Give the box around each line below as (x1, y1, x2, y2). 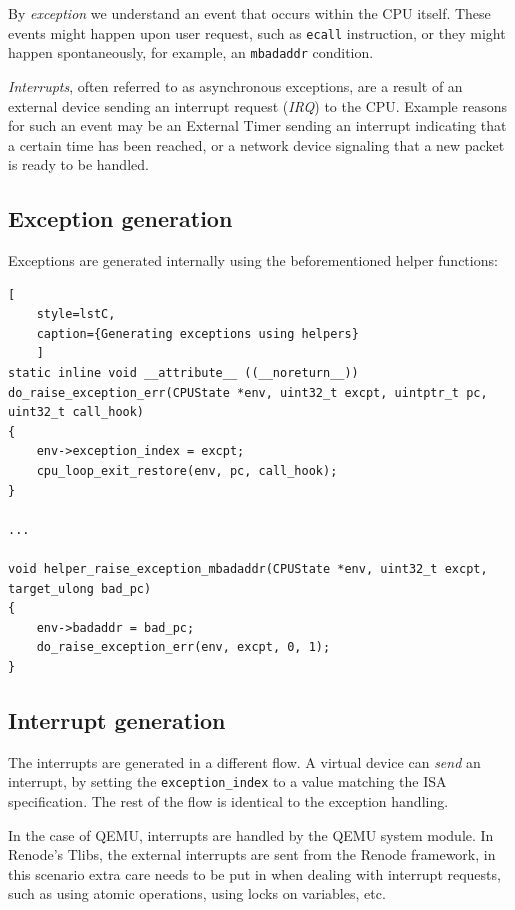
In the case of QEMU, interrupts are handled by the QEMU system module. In (8, 824, 494, 845)
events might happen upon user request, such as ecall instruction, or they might (8, 22, 506, 43)
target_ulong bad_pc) (8, 581, 152, 596)
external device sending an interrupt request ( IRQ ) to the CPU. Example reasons (8, 95, 507, 116)
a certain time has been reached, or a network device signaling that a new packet (8, 134, 505, 155)
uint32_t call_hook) (8, 405, 145, 420)
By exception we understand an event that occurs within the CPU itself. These (8, 3, 491, 23)
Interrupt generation (8, 704, 226, 735)
